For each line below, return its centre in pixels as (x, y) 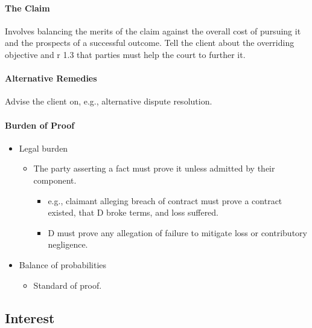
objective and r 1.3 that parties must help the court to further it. (125, 54)
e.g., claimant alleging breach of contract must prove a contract (165, 200)
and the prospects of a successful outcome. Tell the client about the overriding (150, 43)
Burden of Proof (40, 125)
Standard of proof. (68, 285)
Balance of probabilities (63, 264)
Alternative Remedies (51, 78)
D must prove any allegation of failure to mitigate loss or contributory (177, 232)
